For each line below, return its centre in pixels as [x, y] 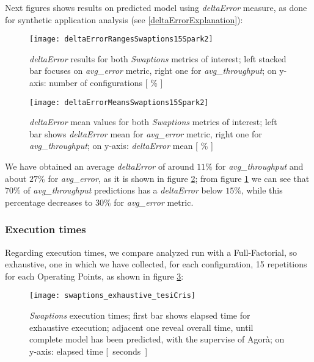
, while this [262, 190]
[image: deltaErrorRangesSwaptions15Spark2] [121, 39]
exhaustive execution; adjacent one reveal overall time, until [141, 327]
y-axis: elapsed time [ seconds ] [89, 351]
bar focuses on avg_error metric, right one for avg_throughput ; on [153, 71]
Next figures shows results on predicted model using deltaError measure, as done [156, 7]
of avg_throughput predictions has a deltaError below [123, 190]
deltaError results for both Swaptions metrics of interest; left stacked [158, 58]
